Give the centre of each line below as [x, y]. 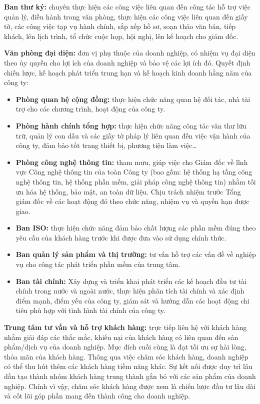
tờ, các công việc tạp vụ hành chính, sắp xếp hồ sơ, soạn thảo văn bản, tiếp [120, 26]
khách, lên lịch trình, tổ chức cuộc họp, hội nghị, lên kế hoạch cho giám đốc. [121, 36]
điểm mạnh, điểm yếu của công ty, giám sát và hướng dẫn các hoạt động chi [132, 300]
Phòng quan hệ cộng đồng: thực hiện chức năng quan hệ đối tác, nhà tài [133, 99]
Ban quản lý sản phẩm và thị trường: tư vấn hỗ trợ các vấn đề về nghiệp [136, 254]
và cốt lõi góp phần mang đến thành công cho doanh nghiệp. [97, 396]
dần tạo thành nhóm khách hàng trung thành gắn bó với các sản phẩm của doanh [130, 376]
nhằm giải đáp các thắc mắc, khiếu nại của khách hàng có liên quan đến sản [121, 337]
